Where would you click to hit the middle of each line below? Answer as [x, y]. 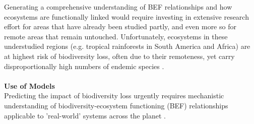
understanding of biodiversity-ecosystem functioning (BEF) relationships [116, 105]
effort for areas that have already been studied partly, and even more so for [120, 26]
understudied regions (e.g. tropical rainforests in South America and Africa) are [127, 46]
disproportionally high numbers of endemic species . [84, 66]
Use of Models [29, 85]
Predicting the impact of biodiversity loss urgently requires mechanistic [114, 96]
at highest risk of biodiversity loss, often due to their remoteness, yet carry [119, 56]
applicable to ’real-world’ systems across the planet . [85, 115]
